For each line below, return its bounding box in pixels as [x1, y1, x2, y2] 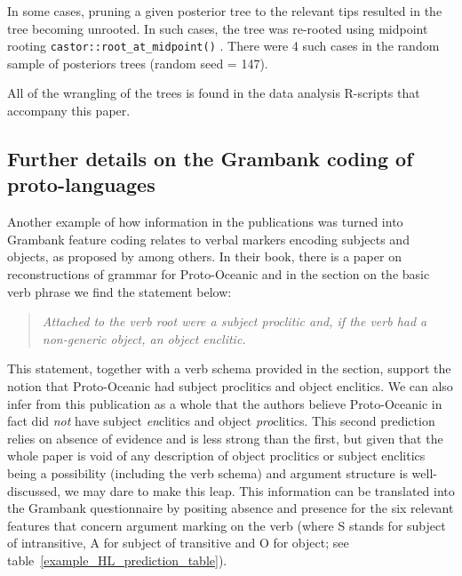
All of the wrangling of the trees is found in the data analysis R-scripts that [7, 84, 420, 102]
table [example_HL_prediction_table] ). [7, 550, 227, 569]
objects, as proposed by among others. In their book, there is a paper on [7, 247, 402, 266]
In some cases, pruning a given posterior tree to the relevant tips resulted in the [7, 2, 442, 20]
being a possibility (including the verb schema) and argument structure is [7, 463, 408, 482]
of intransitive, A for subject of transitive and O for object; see [7, 533, 349, 552]
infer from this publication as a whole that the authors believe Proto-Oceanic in [7, 394, 442, 412]
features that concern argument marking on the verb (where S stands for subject [7, 516, 446, 534]
